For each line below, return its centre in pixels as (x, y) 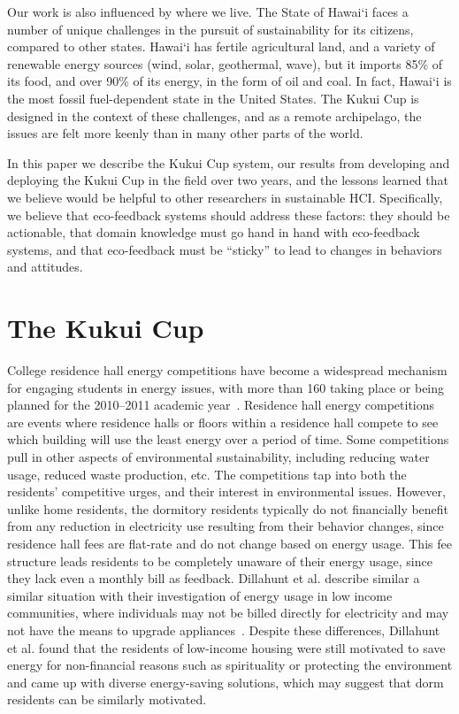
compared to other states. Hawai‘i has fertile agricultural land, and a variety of (221, 46)
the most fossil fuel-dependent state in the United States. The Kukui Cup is (213, 98)
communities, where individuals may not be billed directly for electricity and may (228, 613)
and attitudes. (45, 267)
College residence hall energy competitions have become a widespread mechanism (227, 370)
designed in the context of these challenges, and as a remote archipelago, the (214, 115)
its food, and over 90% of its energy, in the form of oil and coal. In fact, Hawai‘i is (229, 81)
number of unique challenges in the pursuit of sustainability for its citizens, (210, 29)
